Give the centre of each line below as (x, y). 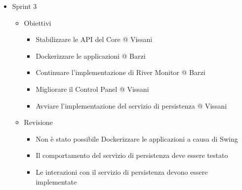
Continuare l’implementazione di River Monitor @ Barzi (121, 72)
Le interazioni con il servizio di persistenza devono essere (122, 171)
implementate (56, 181)
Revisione (38, 122)
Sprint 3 (24, 6)
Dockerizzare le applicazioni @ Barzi (91, 56)
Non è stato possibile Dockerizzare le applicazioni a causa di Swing (137, 138)
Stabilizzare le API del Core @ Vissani (94, 39)
